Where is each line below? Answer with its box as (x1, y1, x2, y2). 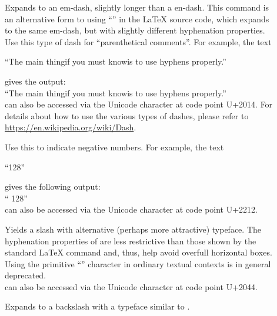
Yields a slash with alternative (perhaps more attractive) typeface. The (5, 223, 262, 235)
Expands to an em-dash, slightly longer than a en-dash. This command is (5, 1, 269, 13)
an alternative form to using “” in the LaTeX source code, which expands (5, 12, 269, 25)
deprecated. (5, 269, 46, 281)
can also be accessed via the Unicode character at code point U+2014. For (5, 98, 273, 110)
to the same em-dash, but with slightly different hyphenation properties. (5, 24, 265, 36)
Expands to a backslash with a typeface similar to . (5, 300, 190, 312)
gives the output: (5, 75, 66, 87)
